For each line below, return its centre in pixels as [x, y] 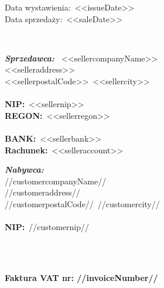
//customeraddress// [42, 192]
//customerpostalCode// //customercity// [82, 203]
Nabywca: [24, 169]
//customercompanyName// [56, 181]
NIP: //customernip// [47, 227]
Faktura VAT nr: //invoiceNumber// [81, 277]
